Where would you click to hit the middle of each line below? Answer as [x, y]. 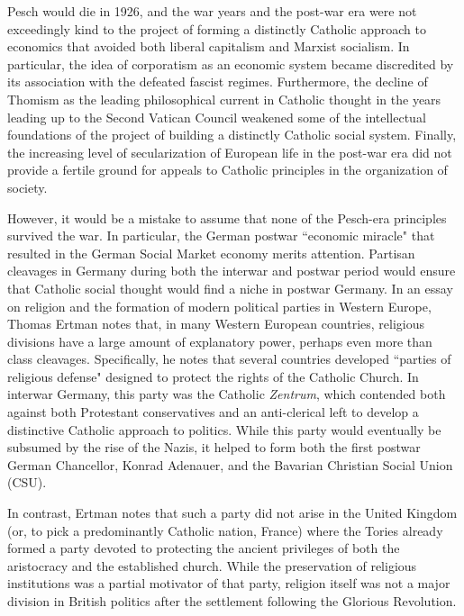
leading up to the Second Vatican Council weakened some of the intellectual [217, 117]
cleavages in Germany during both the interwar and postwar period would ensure [232, 271]
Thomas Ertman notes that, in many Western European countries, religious [216, 324]
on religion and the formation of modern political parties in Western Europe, [219, 306]
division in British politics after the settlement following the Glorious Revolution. [232, 601]
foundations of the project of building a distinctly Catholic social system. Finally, [232, 135]
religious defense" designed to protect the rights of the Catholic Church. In [213, 376]
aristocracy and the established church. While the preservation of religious [212, 565]
